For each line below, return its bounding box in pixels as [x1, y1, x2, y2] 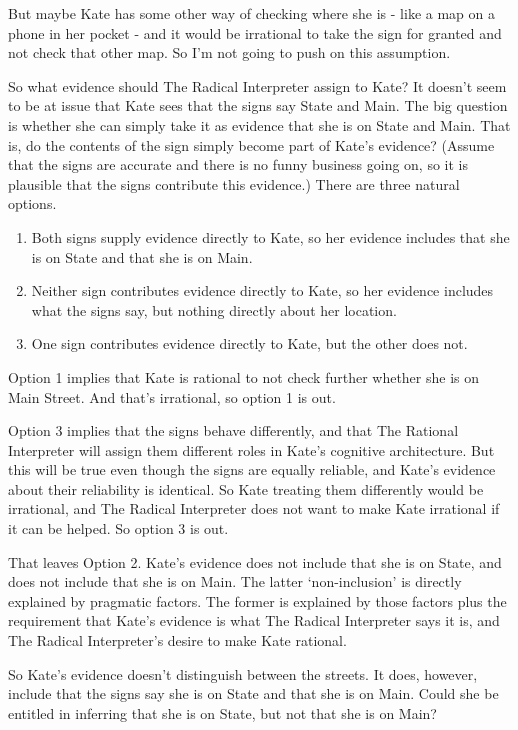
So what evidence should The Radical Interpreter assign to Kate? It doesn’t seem [8, 75, 507, 96]
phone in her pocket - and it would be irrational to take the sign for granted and [8, 22, 502, 43]
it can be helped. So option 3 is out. [8, 518, 229, 539]
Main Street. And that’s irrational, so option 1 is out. [8, 386, 336, 407]
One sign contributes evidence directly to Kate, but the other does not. [31, 333, 468, 354]
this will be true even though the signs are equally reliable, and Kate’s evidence [8, 459, 496, 480]
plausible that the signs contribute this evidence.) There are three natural [8, 173, 460, 194]
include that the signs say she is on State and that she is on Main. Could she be [8, 683, 499, 704]
